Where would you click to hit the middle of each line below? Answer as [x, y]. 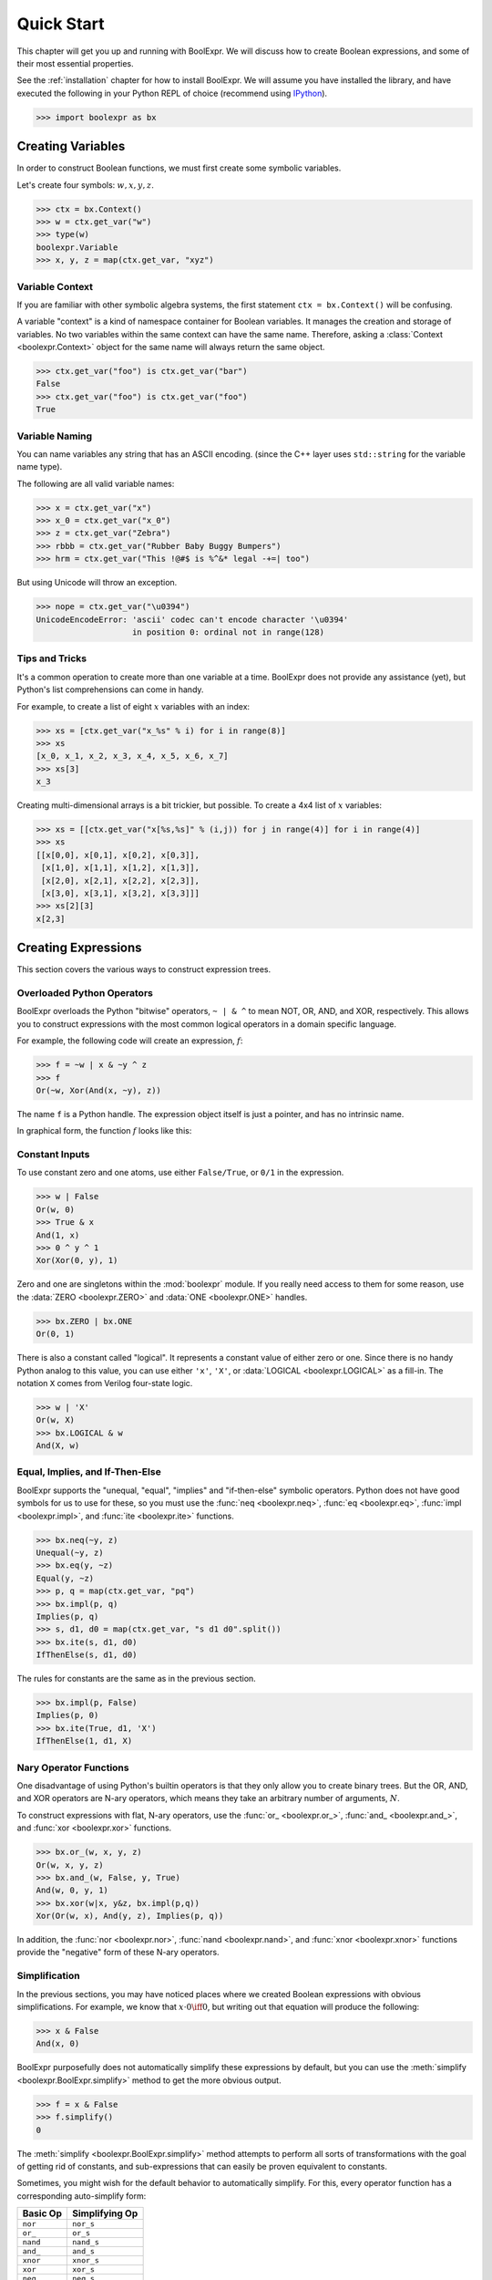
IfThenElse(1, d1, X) [84, 1741]
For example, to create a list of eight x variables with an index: [133, 706]
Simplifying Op [105, 2213]
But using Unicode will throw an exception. [97, 583]
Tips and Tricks [52, 658]
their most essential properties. [75, 63]
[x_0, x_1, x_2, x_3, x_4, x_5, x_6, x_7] [132, 756]
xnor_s [86, 2260]
